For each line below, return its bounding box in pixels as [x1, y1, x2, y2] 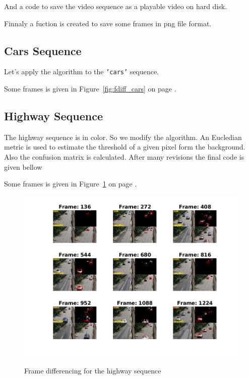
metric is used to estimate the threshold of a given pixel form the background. [4, 141, 245, 152]
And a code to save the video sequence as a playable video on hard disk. [4, 1, 227, 11]
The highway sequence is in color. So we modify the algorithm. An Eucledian [4, 131, 242, 142]
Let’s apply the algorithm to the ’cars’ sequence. [4, 66, 159, 77]
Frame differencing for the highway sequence [24, 365, 161, 376]
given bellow [4, 161, 42, 172]
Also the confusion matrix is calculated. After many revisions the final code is [4, 152, 244, 162]
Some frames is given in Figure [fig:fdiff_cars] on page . [4, 83, 176, 94]
